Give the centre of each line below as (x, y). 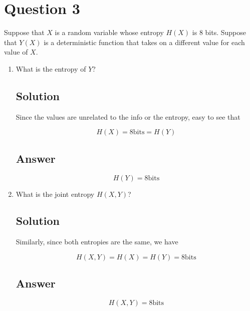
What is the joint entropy (55, 194)
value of (16, 52)
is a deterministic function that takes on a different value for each (144, 42)
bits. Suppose (226, 32)
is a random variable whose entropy (109, 32)
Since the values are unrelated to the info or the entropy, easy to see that (128, 116)
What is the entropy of (51, 68)
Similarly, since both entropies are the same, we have (97, 242)
